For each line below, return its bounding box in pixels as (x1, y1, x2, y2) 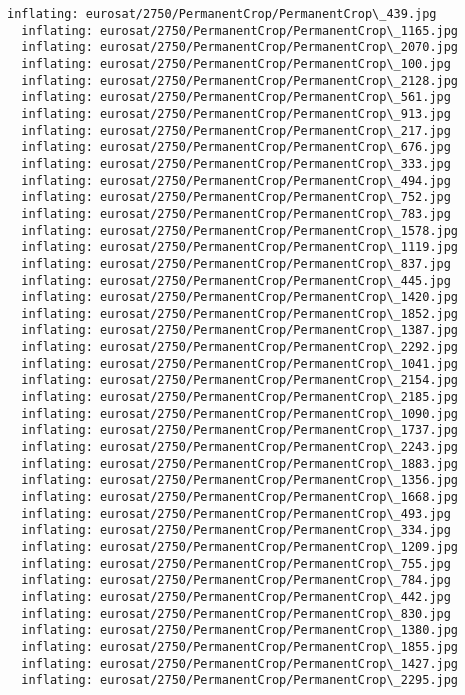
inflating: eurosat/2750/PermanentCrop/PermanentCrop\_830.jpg (21, 606, 451, 621)
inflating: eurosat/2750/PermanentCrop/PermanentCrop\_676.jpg (21, 140, 451, 155)
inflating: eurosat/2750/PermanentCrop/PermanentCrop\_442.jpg (21, 589, 451, 604)
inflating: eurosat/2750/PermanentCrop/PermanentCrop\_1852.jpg (21, 306, 459, 321)
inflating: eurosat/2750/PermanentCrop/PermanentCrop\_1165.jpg (21, 23, 459, 38)
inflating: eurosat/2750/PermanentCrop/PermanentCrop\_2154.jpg (21, 373, 459, 388)
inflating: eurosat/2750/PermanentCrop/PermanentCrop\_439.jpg (7, 7, 437, 21)
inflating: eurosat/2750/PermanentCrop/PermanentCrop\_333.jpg (21, 156, 451, 171)
